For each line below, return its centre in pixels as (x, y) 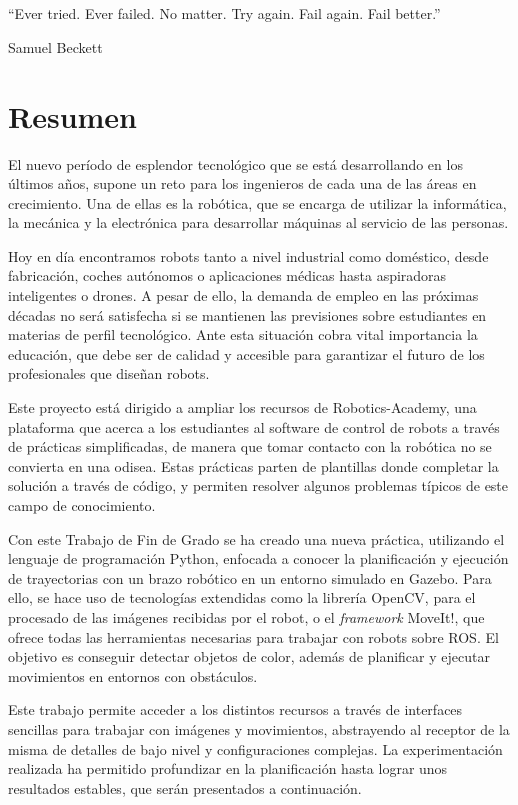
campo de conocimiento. (82, 505)
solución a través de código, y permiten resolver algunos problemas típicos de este (258, 485)
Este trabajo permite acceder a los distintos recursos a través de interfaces (235, 709)
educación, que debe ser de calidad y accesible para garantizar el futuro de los (246, 353)
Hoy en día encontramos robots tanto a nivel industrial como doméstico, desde (248, 255)
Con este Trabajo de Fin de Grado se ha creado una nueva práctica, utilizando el (256, 538)
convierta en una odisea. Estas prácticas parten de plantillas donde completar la (253, 465)
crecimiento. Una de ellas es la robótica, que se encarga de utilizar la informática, (257, 202)
